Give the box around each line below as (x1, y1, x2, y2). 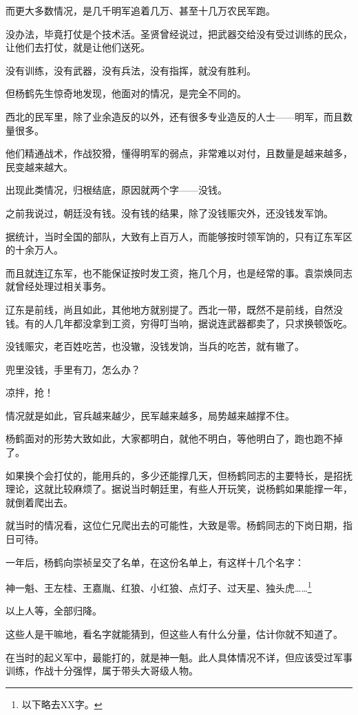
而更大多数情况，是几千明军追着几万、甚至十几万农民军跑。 (6, 3, 275, 17)
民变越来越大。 (6, 159, 73, 174)
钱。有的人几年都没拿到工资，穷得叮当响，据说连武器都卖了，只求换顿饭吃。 (6, 315, 352, 330)
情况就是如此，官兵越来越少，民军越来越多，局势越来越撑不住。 (6, 408, 295, 422)
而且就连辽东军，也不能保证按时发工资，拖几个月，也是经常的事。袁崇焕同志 (6, 265, 352, 280)
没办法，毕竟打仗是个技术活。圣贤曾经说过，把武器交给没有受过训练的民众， (6, 26, 352, 41)
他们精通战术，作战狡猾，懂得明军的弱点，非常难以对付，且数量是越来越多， (6, 146, 352, 160)
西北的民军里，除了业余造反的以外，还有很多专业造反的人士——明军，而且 (6, 109, 343, 123)
